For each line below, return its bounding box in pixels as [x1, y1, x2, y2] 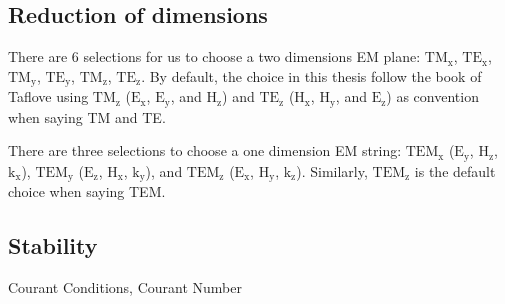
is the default [414, 160, 496, 181]
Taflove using [8, 86, 89, 107]
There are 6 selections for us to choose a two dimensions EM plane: [8, 46, 421, 67]
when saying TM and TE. [8, 106, 166, 127]
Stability [8, 230, 98, 261]
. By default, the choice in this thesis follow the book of [141, 65, 482, 86]
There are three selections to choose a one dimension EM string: [8, 140, 402, 161]
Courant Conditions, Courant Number [8, 277, 242, 297]
